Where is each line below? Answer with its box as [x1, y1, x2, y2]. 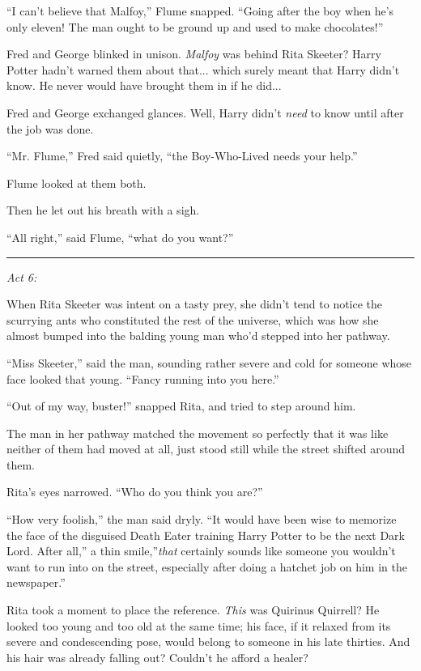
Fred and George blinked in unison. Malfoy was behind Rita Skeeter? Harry [6, 45, 381, 62]
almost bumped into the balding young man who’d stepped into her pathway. [6, 327, 390, 344]
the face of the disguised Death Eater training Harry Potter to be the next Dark [6, 526, 405, 543]
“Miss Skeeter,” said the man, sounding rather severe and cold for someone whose [6, 354, 412, 371]
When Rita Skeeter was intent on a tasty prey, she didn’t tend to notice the [6, 295, 383, 312]
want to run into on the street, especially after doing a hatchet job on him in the [6, 558, 407, 575]
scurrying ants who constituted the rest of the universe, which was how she [6, 311, 379, 328]
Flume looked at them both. [6, 174, 147, 191]
